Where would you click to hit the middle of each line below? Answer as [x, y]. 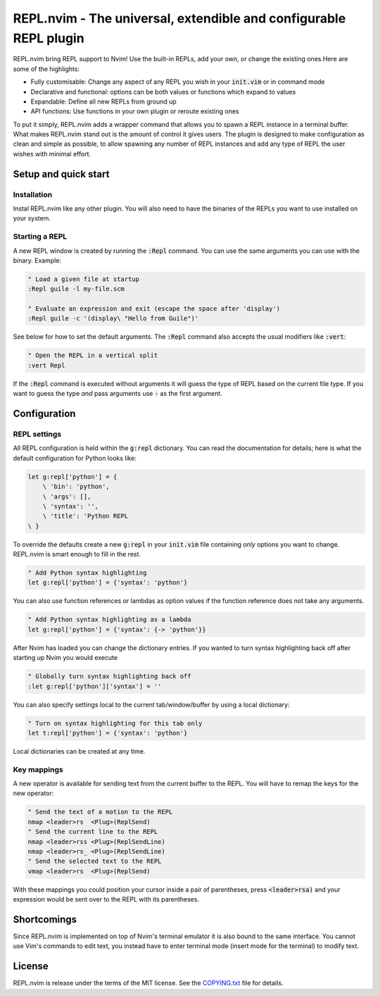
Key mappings [38, 769]
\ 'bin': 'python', [76, 487]
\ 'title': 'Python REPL [85, 516]
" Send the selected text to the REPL [95, 861]
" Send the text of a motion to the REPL [100, 812]
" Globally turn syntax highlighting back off [109, 677]
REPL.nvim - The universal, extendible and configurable [179, 18]
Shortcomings [45, 919]
